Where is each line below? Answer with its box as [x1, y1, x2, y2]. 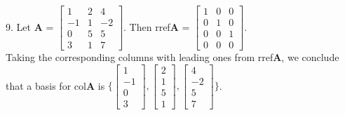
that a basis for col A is [6, 78, 105, 93]
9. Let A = [6, 19, 54, 34]
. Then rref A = [123, 19, 190, 34]
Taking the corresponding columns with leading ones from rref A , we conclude [6, 50, 339, 65]
